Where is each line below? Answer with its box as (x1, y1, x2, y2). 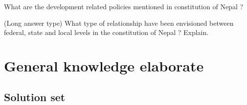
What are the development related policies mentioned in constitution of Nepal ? (4, 1, 244, 11)
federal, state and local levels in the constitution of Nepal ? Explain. (4, 27, 209, 37)
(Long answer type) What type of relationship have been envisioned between (4, 17, 234, 28)
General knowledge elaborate (4, 55, 204, 75)
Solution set (4, 89, 66, 104)
